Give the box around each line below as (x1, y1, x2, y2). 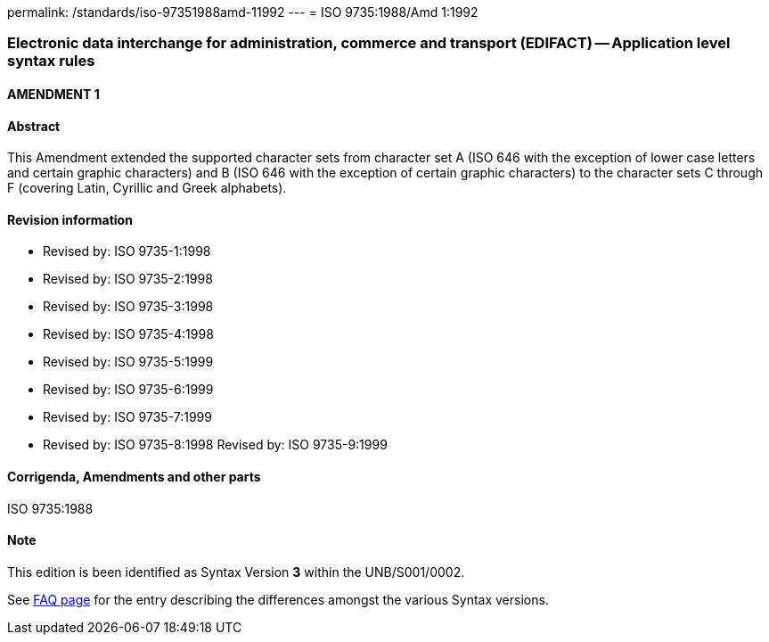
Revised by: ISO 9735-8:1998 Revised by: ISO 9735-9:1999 (43, 437, 388, 453)
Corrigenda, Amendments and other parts (7, 469, 261, 485)
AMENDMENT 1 (7, 86, 100, 102)
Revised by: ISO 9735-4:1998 (43, 326, 214, 342)
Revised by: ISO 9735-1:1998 (43, 243, 211, 259)
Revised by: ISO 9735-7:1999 (43, 409, 212, 425)
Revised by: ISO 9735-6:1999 (43, 382, 214, 398)
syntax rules (7, 52, 95, 70)
